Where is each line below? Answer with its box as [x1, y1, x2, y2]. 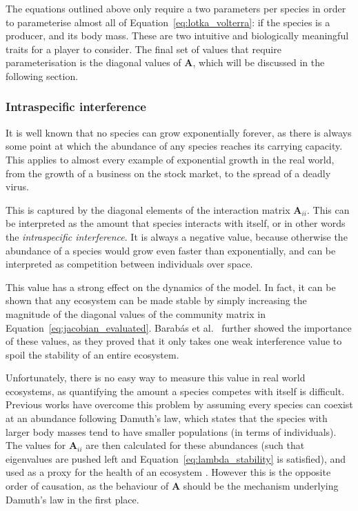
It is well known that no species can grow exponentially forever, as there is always [6, 125, 352, 139]
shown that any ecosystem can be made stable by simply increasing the [6, 293, 307, 308]
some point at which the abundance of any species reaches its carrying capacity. [6, 139, 343, 153]
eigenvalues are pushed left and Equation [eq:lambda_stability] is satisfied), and [6, 451, 346, 465]
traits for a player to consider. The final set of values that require [6, 41, 281, 56]
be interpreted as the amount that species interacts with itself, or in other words [6, 216, 346, 230]
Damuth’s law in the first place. [6, 492, 139, 506]
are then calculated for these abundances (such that [86, 438, 305, 452]
